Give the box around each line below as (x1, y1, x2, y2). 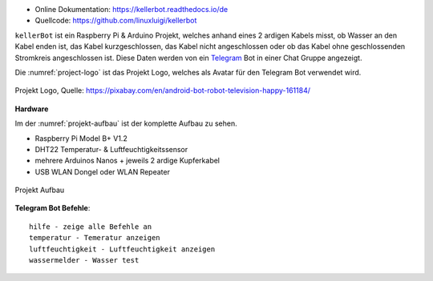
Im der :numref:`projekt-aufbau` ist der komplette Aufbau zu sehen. (14, 118, 237, 128)
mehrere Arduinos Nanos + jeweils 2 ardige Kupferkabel (34, 156, 221, 166)
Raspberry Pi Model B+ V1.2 (34, 133, 127, 143)
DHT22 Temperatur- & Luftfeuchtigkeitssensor (34, 144, 188, 154)
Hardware (14, 104, 49, 114)
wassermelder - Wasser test (29, 256, 140, 265)
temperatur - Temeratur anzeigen (29, 233, 160, 243)
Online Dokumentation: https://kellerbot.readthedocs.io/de (34, 5, 229, 14)
